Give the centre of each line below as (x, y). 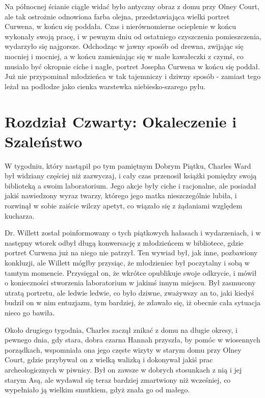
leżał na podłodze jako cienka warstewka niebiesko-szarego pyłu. (105, 86)
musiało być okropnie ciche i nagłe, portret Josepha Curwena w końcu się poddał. (132, 66)
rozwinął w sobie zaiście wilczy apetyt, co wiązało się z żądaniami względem (124, 206)
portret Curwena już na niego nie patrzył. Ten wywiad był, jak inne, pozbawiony (131, 253)
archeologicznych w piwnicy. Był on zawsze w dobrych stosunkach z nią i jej (123, 369)
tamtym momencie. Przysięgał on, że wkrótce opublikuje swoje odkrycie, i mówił (131, 272)
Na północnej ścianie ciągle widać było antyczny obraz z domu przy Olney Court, (132, 6)
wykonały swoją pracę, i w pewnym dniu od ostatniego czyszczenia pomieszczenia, (133, 36)
